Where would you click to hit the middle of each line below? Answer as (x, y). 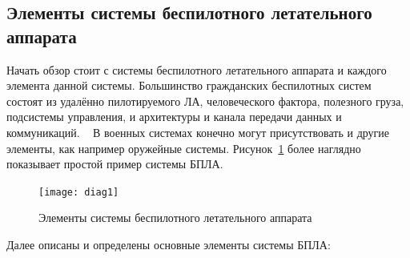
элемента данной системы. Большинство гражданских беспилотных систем (189, 85)
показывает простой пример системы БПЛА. (115, 164)
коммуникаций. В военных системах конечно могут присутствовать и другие (198, 132)
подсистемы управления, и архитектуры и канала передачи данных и (174, 117)
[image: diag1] (79, 192)
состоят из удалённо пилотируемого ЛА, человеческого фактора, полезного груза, (205, 101)
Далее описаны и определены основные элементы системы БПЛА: (169, 244)
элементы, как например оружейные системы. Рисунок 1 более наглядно (184, 148)
